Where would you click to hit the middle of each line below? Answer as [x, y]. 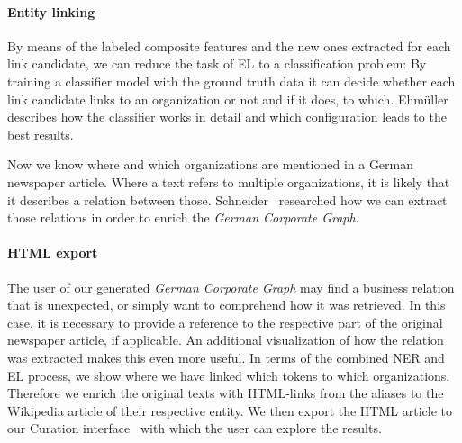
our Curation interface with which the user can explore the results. [195, 428]
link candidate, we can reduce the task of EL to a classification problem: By [217, 63]
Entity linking [51, 11]
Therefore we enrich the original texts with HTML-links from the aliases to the [226, 393]
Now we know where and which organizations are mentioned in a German [211, 164]
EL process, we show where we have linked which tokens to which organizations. [229, 375]
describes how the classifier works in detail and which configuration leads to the [227, 117]
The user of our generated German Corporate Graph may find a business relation [231, 287]
